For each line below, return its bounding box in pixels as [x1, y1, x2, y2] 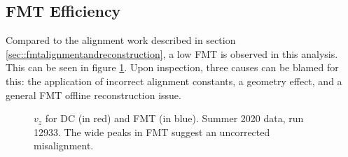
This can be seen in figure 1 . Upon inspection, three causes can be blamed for [6, 60, 339, 75]
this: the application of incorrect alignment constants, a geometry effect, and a [6, 73, 342, 88]
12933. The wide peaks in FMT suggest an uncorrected [34, 124, 270, 139]
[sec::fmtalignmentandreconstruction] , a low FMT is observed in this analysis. [6, 46, 338, 61]
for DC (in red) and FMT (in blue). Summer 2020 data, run [45, 111, 304, 126]
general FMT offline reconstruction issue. [6, 87, 181, 102]
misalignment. [34, 138, 94, 153]
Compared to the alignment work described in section [6, 33, 236, 47]
